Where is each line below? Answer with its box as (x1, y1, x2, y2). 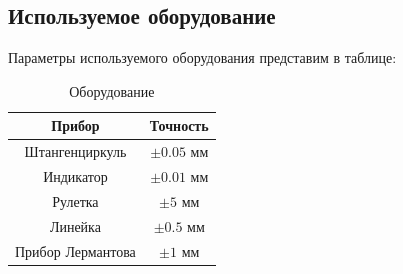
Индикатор (43, 166, 108, 187)
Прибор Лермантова (15, 240, 136, 261)
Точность (149, 115, 209, 136)
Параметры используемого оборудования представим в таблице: (8, 47, 397, 68)
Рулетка (52, 190, 99, 211)
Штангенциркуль (24, 141, 127, 162)
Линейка (49, 215, 101, 236)
